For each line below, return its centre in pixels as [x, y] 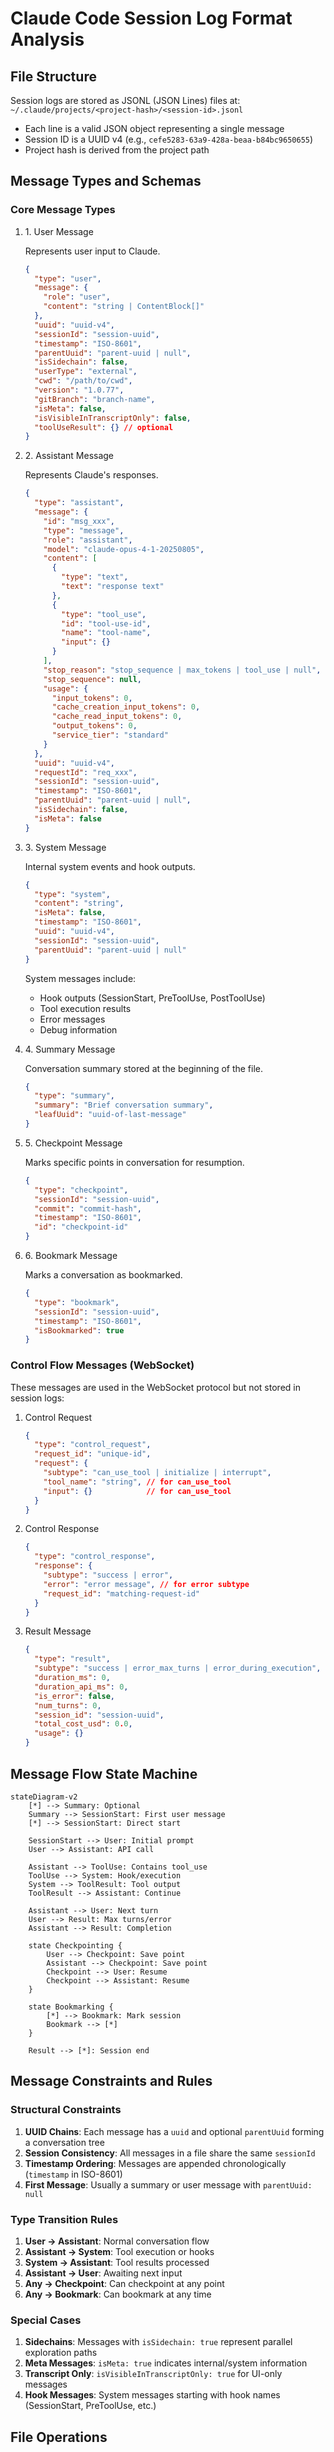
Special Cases [46, 2320]
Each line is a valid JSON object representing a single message [154, 128]
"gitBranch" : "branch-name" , [95, 399]
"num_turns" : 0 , [68, 1705]
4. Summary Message [70, 1049]
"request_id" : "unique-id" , [93, 1454]
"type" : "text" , [95, 577]
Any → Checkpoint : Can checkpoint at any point [124, 2283]
